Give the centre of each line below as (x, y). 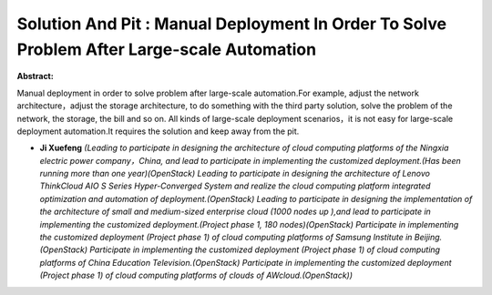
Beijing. (428, 238)
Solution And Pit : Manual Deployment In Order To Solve (231, 24)
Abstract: (35, 76)
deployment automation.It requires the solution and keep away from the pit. (158, 131)
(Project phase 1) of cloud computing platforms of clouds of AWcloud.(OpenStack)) (196, 275)
